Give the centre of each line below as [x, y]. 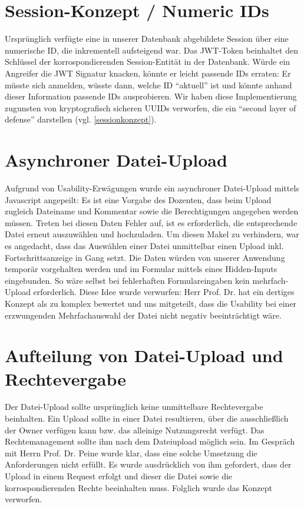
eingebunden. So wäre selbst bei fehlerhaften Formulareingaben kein [127, 280]
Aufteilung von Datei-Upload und [144, 355]
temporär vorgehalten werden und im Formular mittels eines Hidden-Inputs [141, 269]
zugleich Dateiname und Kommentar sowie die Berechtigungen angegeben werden [152, 211]
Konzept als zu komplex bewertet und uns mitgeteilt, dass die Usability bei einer [151, 303]
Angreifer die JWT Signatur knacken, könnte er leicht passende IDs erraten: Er [148, 73]
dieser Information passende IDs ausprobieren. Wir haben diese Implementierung [151, 96]
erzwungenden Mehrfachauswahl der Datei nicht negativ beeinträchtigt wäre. [143, 315]
